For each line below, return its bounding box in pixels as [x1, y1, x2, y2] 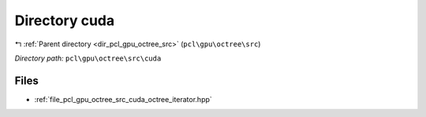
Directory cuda [14, 12, 114, 29]
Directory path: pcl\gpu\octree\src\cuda [14, 53, 162, 63]
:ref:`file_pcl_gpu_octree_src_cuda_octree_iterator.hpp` [34, 94, 212, 104]
